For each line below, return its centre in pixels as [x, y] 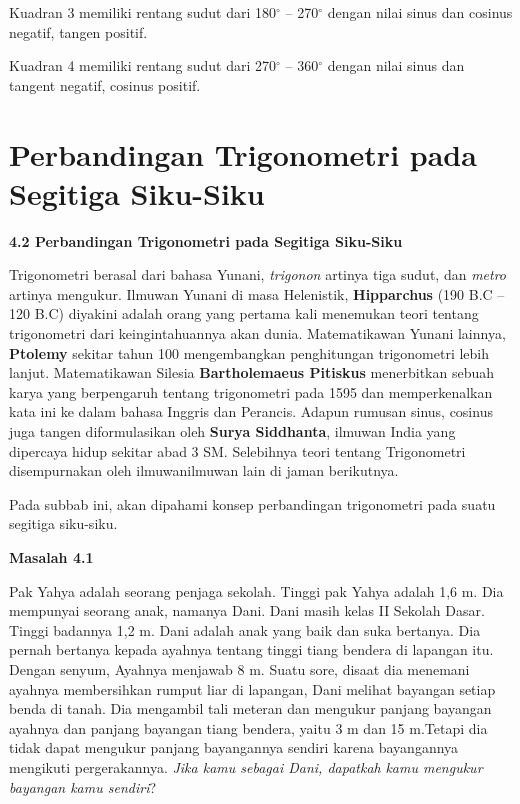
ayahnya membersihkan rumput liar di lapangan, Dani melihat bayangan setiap [252, 688]
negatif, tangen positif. [78, 31]
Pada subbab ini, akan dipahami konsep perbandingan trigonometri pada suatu [252, 503]
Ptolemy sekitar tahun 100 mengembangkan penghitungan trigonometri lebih [249, 352]
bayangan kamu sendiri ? [83, 786]
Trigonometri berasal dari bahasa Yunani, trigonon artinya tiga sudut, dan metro [258, 274]
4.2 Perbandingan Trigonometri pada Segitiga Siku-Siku [206, 240]
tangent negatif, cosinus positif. [105, 84]
